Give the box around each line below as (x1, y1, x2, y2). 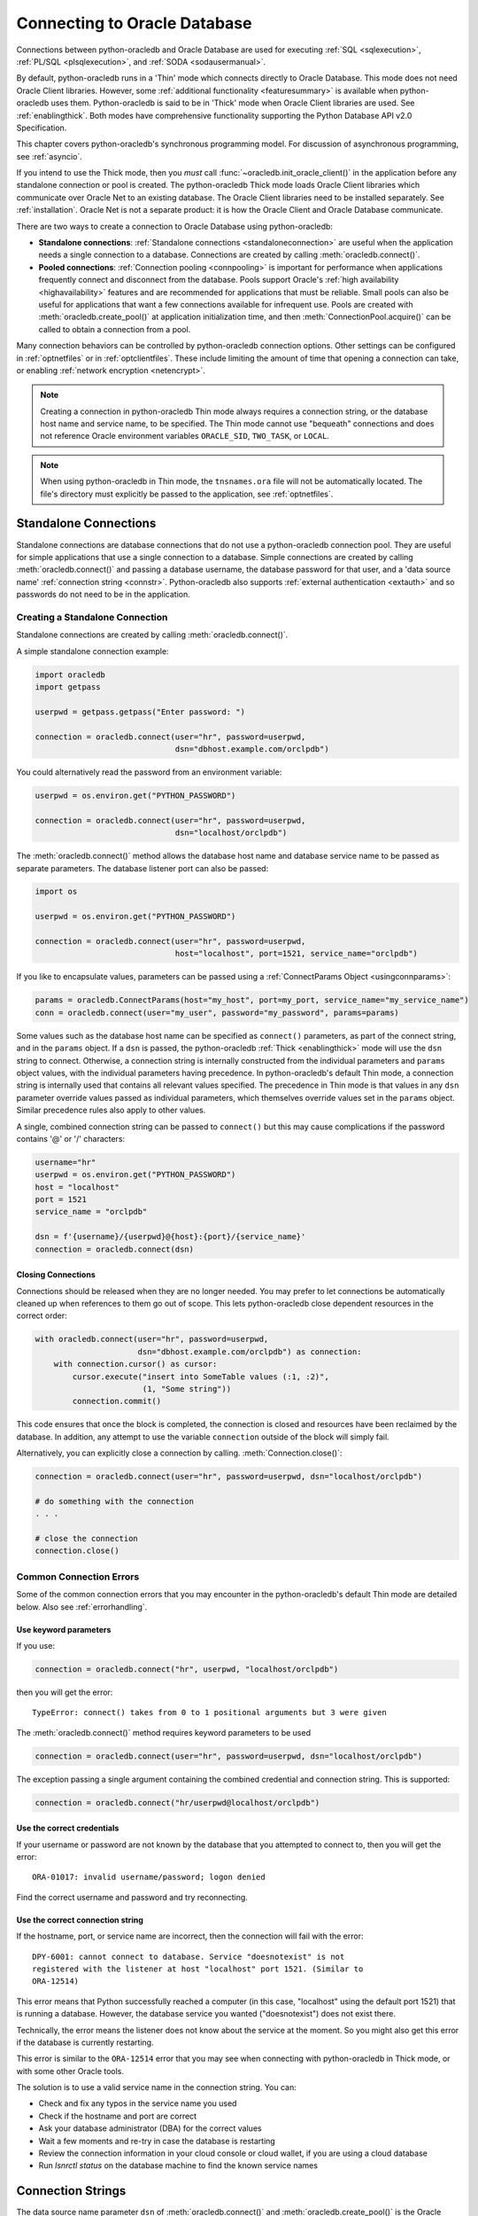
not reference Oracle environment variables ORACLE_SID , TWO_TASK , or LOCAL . (40, 431, 329, 441)
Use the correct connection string (16, 1915, 143, 1925)
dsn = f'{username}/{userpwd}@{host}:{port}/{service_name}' (35, 1232, 306, 1242)
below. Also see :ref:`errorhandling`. (16, 1601, 148, 1612)
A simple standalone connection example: (16, 645, 169, 656)
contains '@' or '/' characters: (16, 1133, 126, 1143)
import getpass (35, 683, 101, 692)
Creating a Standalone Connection (16, 611, 168, 623)
